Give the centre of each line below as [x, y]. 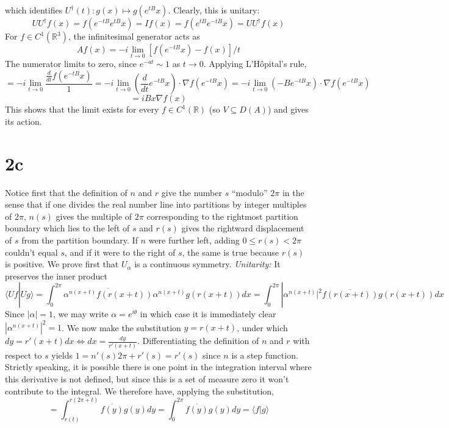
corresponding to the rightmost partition [222, 216]
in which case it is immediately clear [208, 314]
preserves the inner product [56, 275]
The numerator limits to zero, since [71, 64]
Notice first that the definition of [66, 192]
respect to [23, 355]
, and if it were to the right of [120, 252]
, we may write [81, 314]
